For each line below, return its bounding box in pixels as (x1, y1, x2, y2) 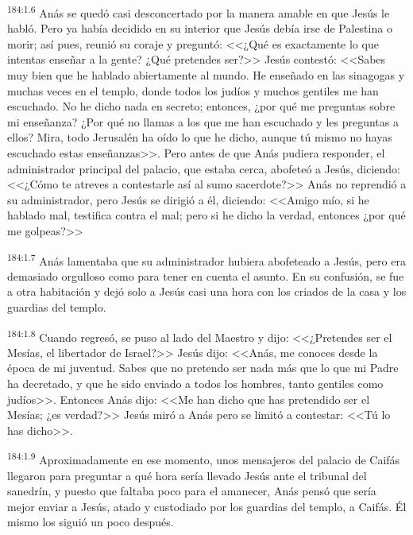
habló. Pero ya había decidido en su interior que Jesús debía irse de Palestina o (7, 20, 392, 37)
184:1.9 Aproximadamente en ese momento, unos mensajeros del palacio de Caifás (7, 449, 400, 468)
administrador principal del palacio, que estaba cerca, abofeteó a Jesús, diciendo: (7, 160, 400, 176)
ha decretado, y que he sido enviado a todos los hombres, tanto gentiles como (7, 375, 384, 392)
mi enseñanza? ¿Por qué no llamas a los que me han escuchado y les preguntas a (7, 113, 399, 130)
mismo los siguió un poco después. (7, 514, 174, 530)
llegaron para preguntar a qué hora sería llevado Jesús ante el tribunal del (7, 467, 367, 483)
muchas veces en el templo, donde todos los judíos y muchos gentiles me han (7, 82, 379, 99)
